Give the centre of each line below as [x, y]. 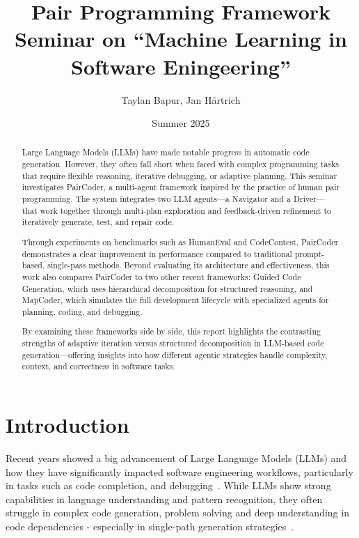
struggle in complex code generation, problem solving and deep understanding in [177, 513]
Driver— [309, 199]
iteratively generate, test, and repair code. [98, 222]
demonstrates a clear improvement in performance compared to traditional [157, 253]
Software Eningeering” [181, 66]
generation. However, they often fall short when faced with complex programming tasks [180, 164]
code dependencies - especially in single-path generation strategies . [150, 526]
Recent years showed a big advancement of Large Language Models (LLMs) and [176, 458]
